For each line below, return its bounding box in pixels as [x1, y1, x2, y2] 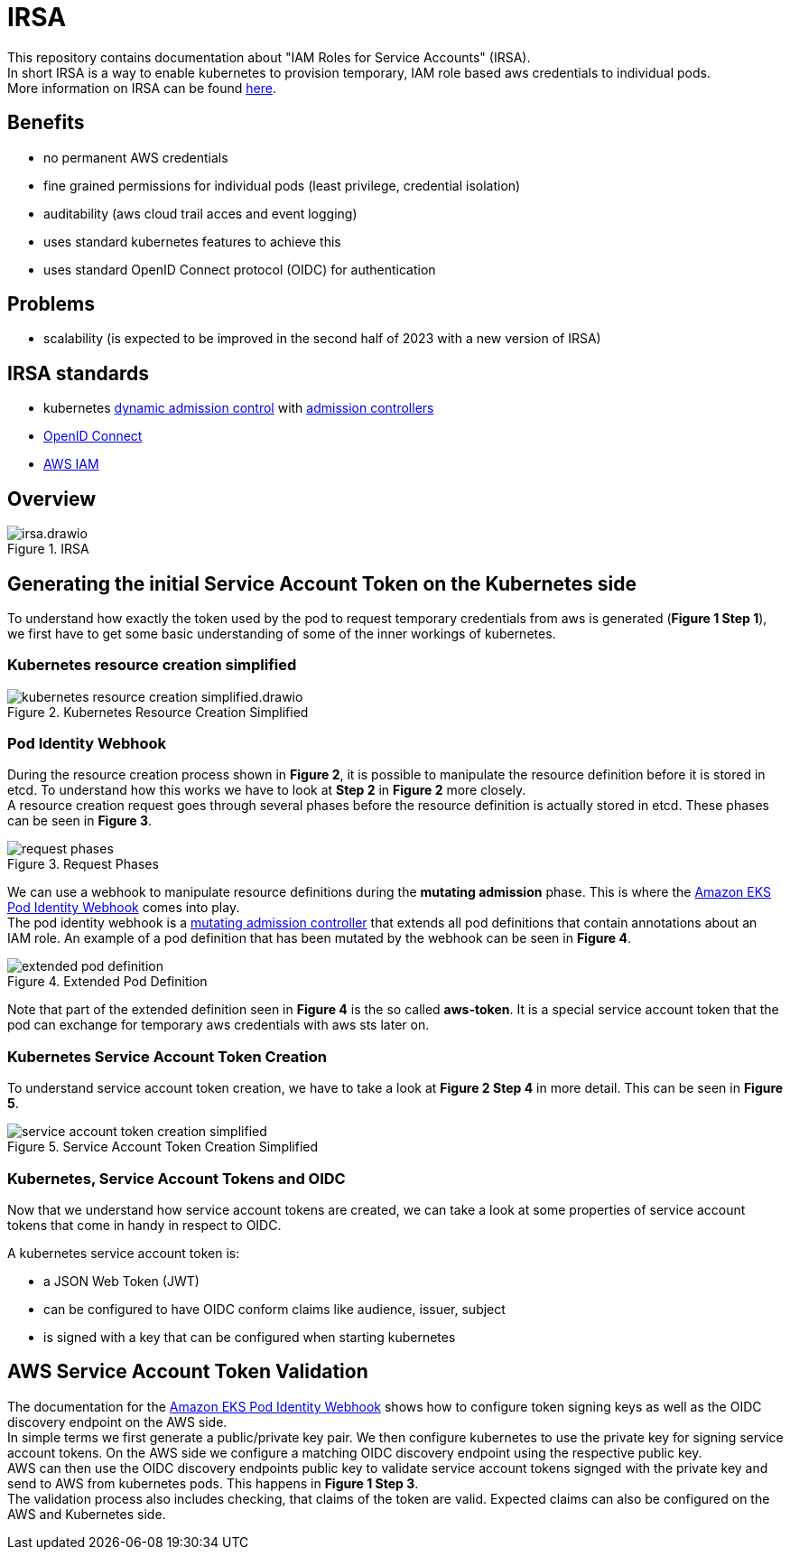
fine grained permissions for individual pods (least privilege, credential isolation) [43, 177, 521, 193]
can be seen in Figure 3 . [7, 813, 153, 829]
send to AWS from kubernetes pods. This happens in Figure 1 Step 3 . [7, 1475, 419, 1491]
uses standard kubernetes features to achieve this [43, 233, 341, 249]
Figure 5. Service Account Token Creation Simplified [7, 1139, 319, 1155]
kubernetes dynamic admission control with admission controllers [43, 400, 434, 416]
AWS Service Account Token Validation [7, 1360, 368, 1384]
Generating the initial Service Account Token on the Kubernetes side [7, 572, 637, 595]
